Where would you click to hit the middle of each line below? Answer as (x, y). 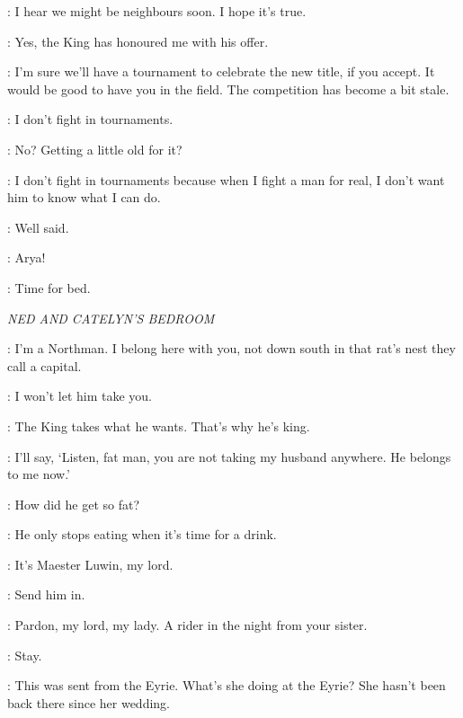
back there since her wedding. (89, 702)
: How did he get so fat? (74, 504)
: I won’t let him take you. (80, 396)
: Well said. (38, 227)
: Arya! (27, 257)
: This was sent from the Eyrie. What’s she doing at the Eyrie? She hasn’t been (227, 685)
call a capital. (45, 365)
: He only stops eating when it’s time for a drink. (142, 534)
